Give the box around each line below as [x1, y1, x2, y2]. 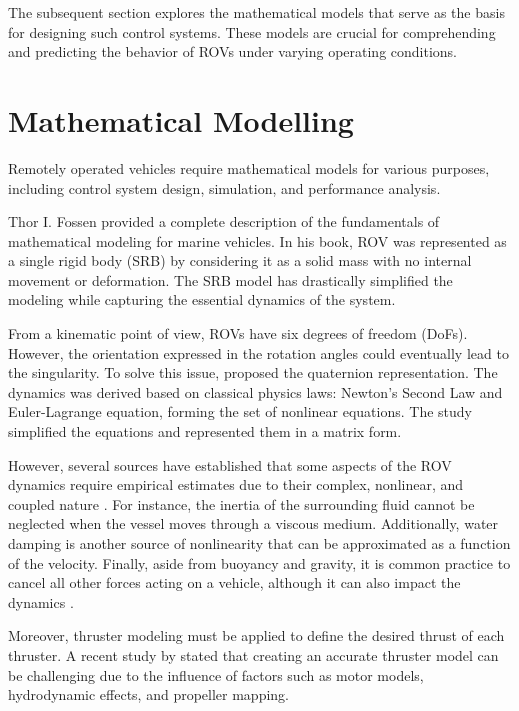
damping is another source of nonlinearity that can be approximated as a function [8, 533, 511, 553]
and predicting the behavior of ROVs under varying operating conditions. [8, 41, 458, 62]
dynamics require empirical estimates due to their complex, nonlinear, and [8, 474, 464, 495]
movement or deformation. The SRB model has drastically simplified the [8, 269, 453, 290]
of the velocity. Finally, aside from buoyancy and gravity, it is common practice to [8, 552, 511, 573]
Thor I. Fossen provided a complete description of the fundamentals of [8, 211, 440, 232]
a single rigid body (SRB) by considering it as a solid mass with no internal [8, 250, 472, 271]
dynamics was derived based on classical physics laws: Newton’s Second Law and [8, 381, 503, 402]
